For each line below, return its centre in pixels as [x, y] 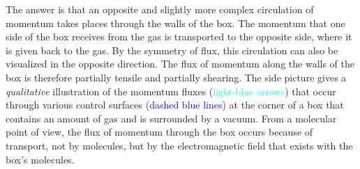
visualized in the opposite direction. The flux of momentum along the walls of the [180, 64]
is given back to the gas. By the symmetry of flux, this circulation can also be [172, 50]
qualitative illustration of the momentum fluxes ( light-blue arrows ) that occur [171, 91]
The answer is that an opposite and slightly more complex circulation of [160, 9]
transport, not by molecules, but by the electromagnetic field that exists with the [179, 145]
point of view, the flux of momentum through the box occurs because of [159, 132]
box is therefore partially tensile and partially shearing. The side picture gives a [176, 77]
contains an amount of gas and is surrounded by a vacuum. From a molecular [171, 118]
